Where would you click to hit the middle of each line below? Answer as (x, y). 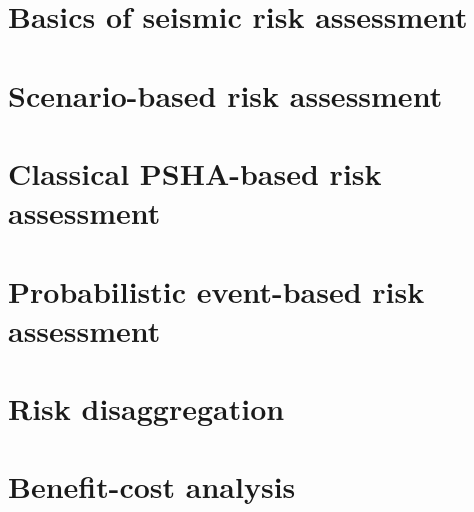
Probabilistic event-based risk (216, 290)
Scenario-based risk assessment (225, 94)
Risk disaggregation (146, 408)
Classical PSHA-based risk (195, 172)
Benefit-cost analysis (152, 486)
